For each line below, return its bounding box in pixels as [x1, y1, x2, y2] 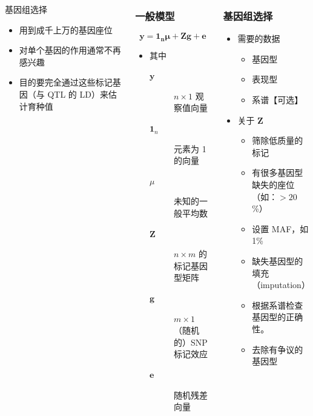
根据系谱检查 [252, 298, 303, 311]
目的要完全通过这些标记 [19, 76, 113, 89]
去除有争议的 [252, 343, 303, 355]
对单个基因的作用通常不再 [19, 44, 121, 56]
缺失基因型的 [252, 254, 303, 267]
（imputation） [252, 278, 310, 291]
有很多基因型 [252, 166, 303, 179]
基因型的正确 [252, 310, 303, 323]
